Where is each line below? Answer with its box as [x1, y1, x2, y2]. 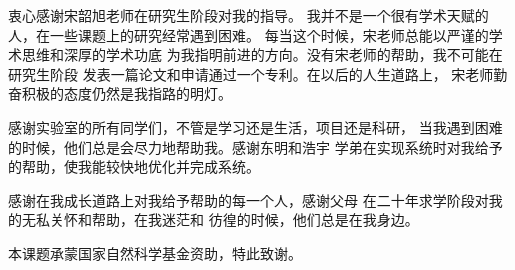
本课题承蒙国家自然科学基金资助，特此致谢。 [8, 242, 302, 263]
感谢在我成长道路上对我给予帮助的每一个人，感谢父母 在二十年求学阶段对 [8, 189, 489, 210]
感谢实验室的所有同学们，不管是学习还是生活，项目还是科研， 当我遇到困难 [8, 116, 503, 137]
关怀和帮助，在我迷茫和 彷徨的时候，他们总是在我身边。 [49, 209, 419, 230]
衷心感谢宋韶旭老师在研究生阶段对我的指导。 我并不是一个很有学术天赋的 [8, 5, 489, 25]
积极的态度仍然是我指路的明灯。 [21, 83, 232, 104]
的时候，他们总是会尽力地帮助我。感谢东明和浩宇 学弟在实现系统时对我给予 [8, 136, 503, 157]
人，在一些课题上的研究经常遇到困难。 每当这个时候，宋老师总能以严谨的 [8, 24, 489, 45]
